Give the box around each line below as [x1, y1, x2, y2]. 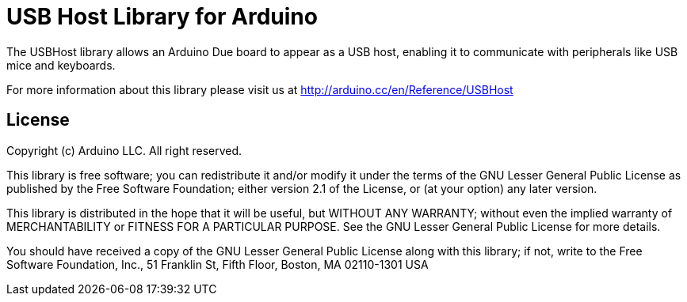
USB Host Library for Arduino [6, 3, 318, 30]
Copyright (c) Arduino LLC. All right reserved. [6, 143, 242, 157]
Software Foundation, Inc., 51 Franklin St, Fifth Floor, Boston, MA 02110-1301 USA [6, 257, 429, 271]
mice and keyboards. [6, 58, 116, 72]
